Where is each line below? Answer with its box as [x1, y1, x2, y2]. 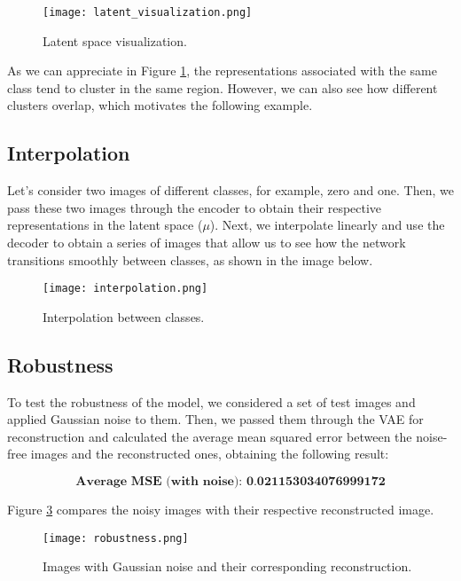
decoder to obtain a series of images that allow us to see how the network [7, 233, 406, 252]
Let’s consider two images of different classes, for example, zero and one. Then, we [7, 181, 454, 200]
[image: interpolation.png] [43, 282, 208, 295]
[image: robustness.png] [43, 531, 189, 545]
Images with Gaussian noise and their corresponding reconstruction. [43, 557, 412, 576]
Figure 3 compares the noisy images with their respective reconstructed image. [7, 500, 434, 519]
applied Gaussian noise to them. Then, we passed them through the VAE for [7, 410, 424, 428]
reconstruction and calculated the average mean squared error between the [7, 427, 412, 445]
